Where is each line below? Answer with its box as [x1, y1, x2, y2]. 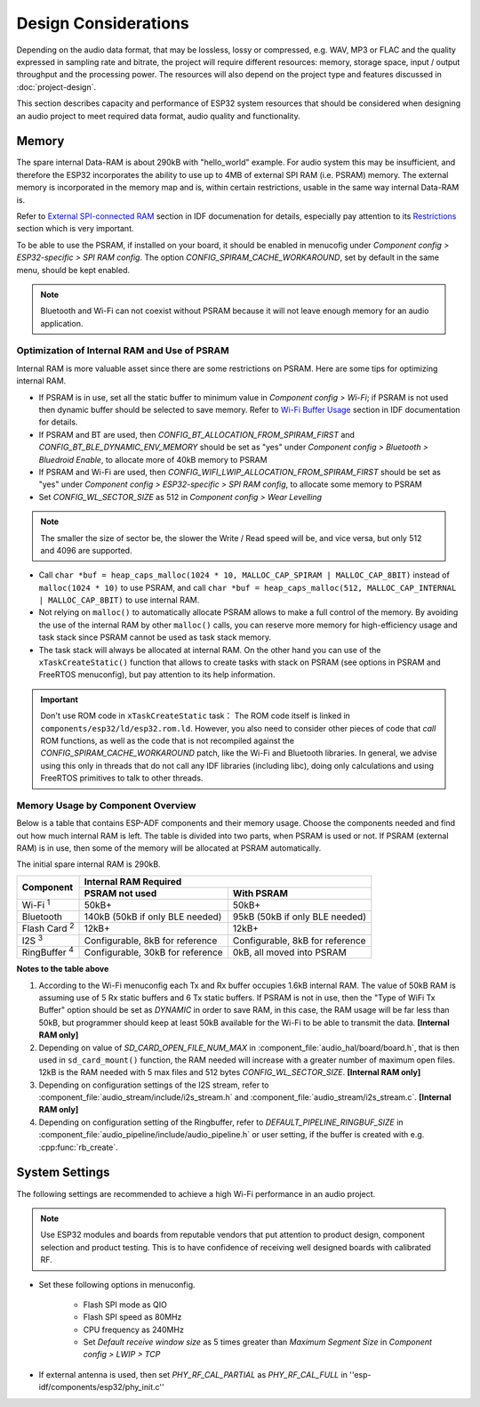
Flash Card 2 [21, 921, 75, 934]
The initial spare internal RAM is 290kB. [16, 859, 161, 869]
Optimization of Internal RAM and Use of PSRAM [16, 344, 230, 357]
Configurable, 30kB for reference [84, 946, 223, 958]
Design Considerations [16, 13, 190, 33]
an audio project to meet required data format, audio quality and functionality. [16, 110, 301, 121]
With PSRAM [232, 886, 289, 899]
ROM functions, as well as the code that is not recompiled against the [40, 735, 295, 746]
